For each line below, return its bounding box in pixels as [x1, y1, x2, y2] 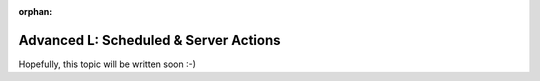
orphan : [18, 6, 53, 17]
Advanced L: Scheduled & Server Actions [18, 31, 281, 49]
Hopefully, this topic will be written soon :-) [18, 58, 197, 70]
